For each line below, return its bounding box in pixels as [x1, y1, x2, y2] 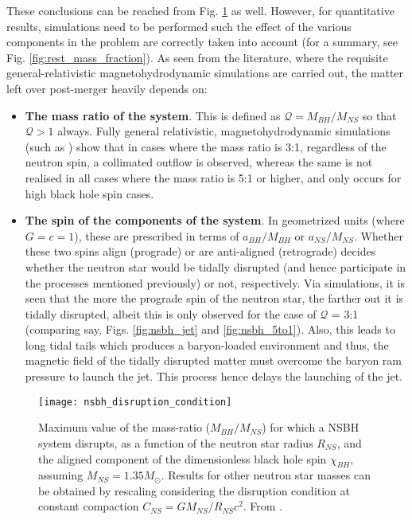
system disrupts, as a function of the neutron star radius [38, 434, 313, 451]
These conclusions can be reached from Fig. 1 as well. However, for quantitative [6, 2, 395, 18]
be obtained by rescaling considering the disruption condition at [38, 482, 351, 498]
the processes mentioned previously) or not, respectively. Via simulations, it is [25, 274, 405, 291]
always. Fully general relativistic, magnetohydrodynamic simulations [57, 123, 391, 139]
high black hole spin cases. [25, 185, 154, 201]
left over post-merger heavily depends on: [6, 80, 208, 96]
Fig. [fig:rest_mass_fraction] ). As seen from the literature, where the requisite [6, 49, 388, 65]
